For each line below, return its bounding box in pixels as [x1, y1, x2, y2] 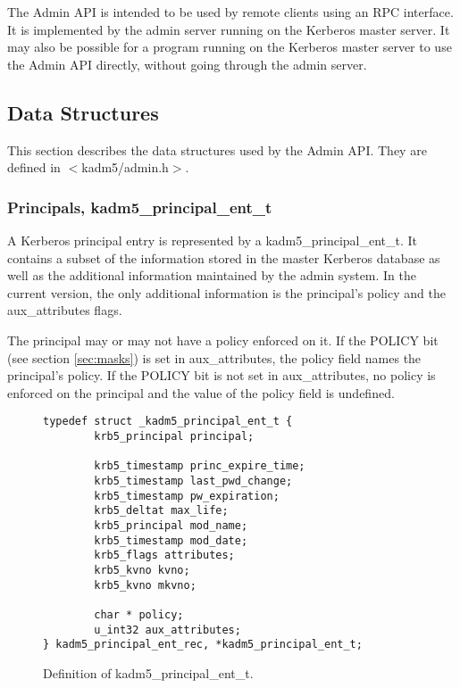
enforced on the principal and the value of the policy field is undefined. [7, 383, 395, 402]
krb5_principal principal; [94, 429, 255, 443]
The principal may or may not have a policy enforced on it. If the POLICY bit [7, 330, 439, 349]
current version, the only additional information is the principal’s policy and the [7, 283, 446, 302]
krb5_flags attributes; [94, 549, 235, 562]
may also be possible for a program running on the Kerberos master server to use [7, 37, 452, 56]
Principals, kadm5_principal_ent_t [7, 195, 272, 218]
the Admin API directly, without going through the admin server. [7, 54, 367, 73]
